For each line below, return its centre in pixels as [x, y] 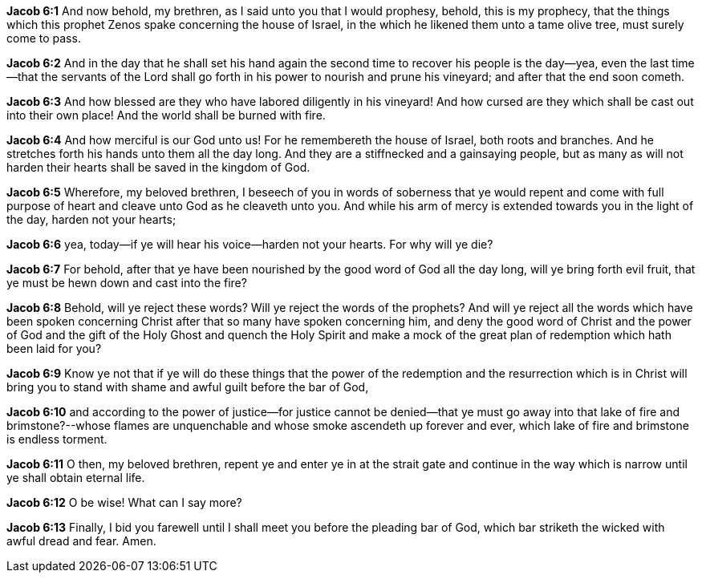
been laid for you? [54, 348]
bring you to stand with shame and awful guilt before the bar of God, [188, 387]
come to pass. [44, 38]
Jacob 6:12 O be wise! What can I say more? [124, 502]
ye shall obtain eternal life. [76, 478]
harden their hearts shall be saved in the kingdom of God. [158, 167]
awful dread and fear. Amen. [81, 541]
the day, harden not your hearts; [91, 219]
